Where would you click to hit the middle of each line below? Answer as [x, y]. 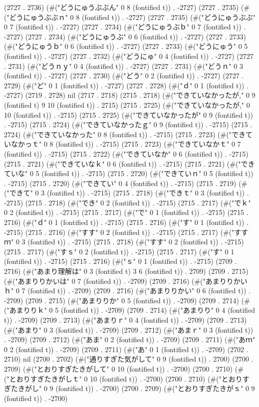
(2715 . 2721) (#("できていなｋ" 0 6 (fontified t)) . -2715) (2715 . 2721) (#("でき [129, 163]
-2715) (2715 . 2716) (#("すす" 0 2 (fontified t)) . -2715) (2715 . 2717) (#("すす [126, 232]
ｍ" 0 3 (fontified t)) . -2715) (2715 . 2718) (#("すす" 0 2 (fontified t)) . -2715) [124, 242]
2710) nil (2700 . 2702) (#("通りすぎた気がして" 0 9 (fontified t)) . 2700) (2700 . [129, 359]
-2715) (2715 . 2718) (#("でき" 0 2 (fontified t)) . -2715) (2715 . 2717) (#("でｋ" [128, 202]
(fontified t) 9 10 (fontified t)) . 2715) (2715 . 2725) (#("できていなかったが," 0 [127, 104]
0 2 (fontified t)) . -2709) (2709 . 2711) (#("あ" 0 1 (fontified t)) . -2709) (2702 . [126, 349]
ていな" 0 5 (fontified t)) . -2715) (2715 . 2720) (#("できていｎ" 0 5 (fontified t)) [129, 173]
